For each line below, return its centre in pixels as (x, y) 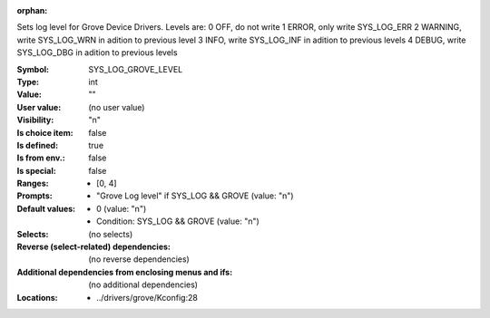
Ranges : (33, 183)
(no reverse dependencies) (139, 259)
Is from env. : (41, 158)
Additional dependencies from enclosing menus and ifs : (125, 272)
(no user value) (117, 107)
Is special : (36, 170)
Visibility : (35, 120)
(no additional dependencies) (143, 284)
